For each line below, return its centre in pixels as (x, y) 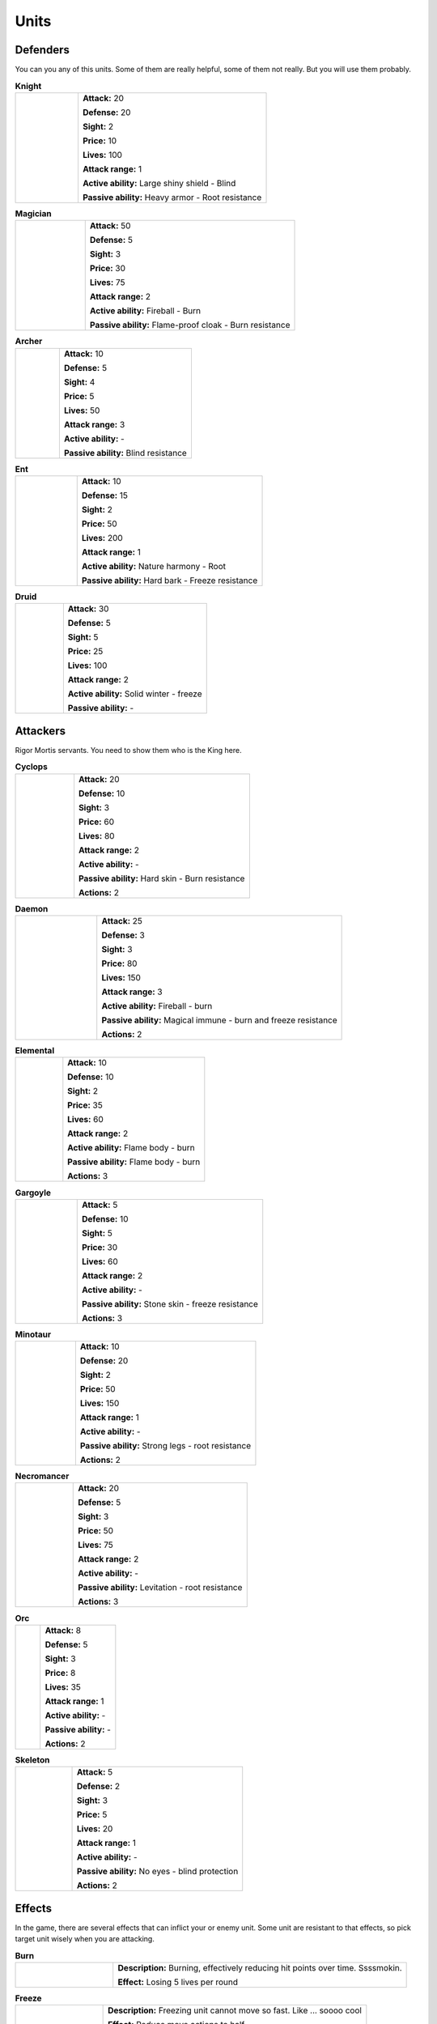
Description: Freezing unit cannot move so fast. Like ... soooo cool (235, 2010)
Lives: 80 (96, 836)
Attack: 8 (63, 1630)
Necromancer (42, 1476)
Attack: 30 (88, 609)
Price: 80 (119, 963)
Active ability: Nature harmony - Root (154, 566)
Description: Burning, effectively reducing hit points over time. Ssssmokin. (260, 1967)
